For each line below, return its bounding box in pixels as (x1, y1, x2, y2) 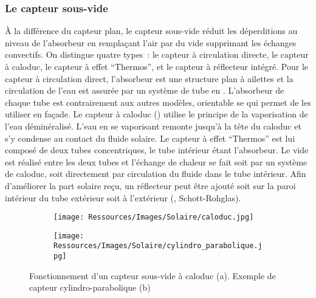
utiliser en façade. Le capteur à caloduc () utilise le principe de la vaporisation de (5, 108, 308, 120)
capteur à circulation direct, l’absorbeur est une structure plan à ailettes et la (5, 72, 294, 85)
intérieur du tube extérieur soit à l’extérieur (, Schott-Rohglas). (5, 191, 241, 204)
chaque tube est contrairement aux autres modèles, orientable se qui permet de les (5, 95, 311, 108)
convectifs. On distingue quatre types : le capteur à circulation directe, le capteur (5, 48, 309, 61)
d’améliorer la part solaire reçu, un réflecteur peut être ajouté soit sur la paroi (5, 179, 296, 192)
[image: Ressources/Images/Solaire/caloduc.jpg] (53, 213, 254, 222)
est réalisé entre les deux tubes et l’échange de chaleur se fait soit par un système (5, 155, 307, 168)
